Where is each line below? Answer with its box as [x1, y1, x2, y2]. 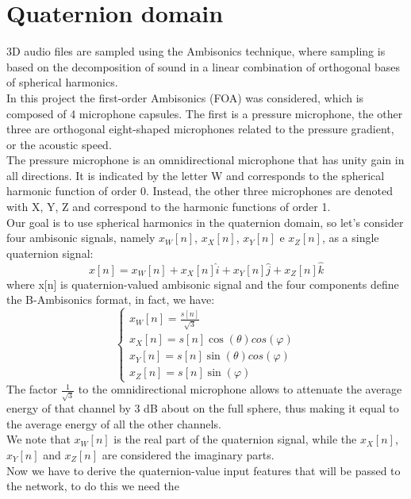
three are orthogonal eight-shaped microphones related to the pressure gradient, [6, 121, 394, 137]
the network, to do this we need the [6, 478, 179, 494]
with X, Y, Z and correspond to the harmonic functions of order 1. [6, 198, 331, 215]
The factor [6, 381, 58, 397]
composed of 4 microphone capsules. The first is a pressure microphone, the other [6, 105, 403, 121]
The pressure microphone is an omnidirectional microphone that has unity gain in [6, 152, 405, 168]
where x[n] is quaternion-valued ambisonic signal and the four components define [6, 275, 399, 292]
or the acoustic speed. [6, 136, 112, 152]
